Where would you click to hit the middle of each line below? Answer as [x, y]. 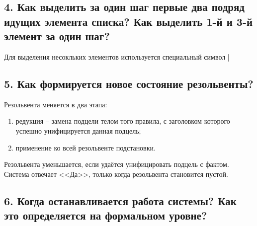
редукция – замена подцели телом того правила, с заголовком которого [123, 121]
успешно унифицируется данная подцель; [78, 130]
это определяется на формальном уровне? [106, 215]
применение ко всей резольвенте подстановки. [86, 147]
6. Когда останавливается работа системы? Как [120, 200]
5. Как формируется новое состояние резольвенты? [129, 83]
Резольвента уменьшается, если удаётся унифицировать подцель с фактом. [117, 164]
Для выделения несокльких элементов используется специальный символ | [117, 56]
